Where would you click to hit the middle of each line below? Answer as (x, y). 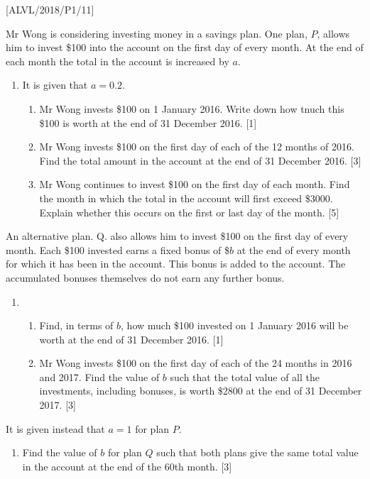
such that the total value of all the (245, 376)
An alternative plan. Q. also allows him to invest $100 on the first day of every (177, 236)
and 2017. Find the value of (99, 376)
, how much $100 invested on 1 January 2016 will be (235, 325)
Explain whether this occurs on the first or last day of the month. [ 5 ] (189, 212)
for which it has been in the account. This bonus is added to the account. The (176, 264)
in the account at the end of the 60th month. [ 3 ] (127, 466)
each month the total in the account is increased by (118, 61)
